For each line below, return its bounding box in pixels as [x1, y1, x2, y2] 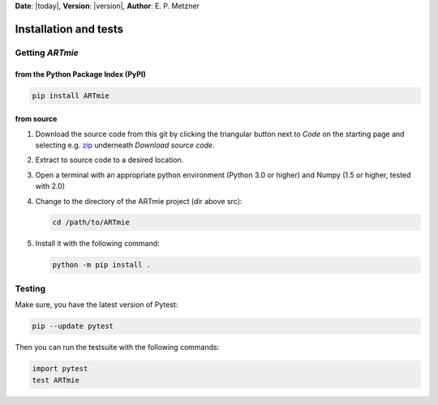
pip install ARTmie [32, 91, 109, 100]
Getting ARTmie [15, 47, 79, 58]
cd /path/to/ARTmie [52, 218, 130, 227]
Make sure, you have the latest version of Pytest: [15, 300, 178, 309]
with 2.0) [35, 181, 65, 191]
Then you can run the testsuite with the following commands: [15, 343, 220, 352]
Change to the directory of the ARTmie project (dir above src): [35, 196, 243, 206]
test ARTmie [32, 375, 80, 385]
